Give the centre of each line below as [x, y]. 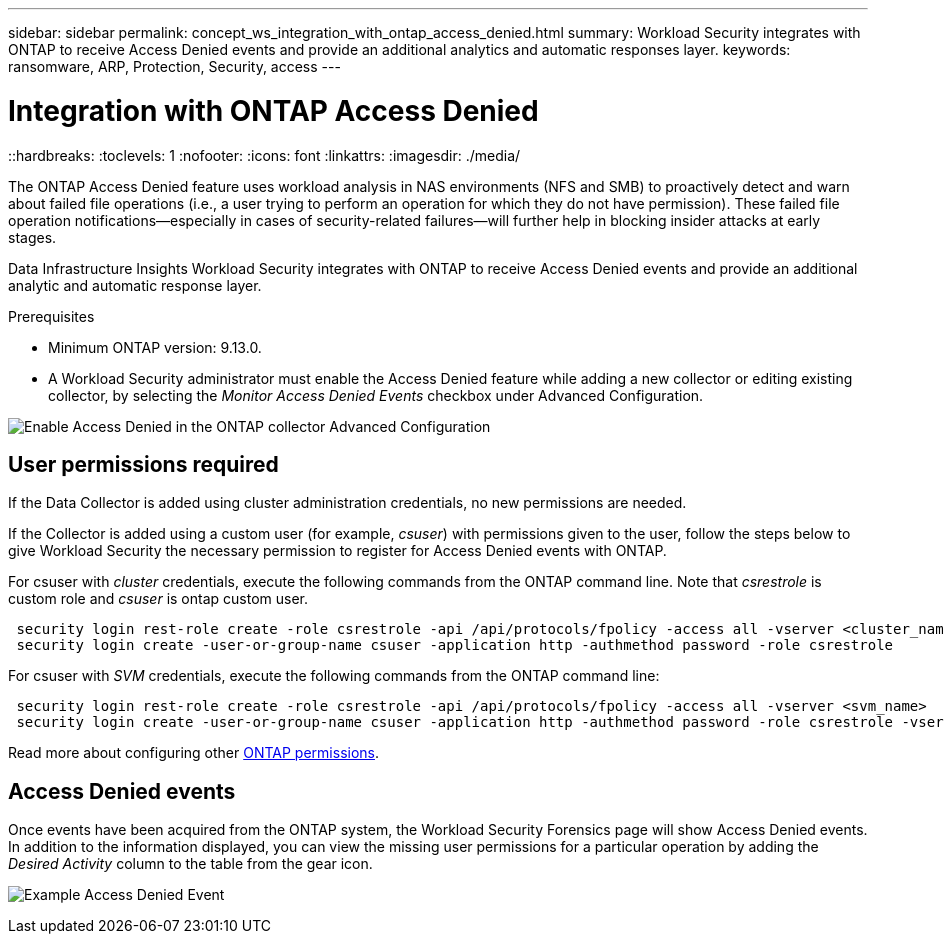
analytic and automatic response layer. [135, 285]
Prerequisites [51, 316]
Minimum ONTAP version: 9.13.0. [155, 347]
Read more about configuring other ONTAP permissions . [194, 753]
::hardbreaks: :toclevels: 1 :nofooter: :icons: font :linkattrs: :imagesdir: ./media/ [264, 155]
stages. [32, 237]
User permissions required [143, 464]
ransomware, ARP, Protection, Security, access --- [174, 66]
